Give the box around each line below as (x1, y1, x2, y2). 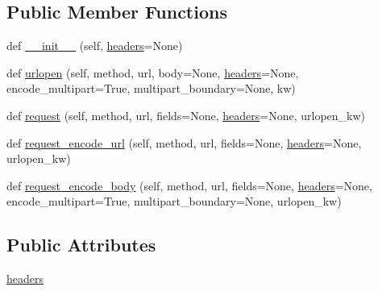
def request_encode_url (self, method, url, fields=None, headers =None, (6, 134, 362, 151)
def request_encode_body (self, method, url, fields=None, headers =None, (6, 177, 372, 193)
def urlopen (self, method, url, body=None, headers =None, (6, 64, 299, 81)
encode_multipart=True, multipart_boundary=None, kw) (6, 80, 296, 97)
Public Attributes (6, 232, 156, 257)
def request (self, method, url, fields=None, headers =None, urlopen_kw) (6, 106, 366, 123)
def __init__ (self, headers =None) (6, 37, 183, 54)
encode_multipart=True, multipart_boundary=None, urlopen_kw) (6, 193, 342, 210)
